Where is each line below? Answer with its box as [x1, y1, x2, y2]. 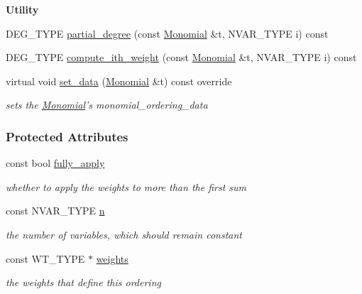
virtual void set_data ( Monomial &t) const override [6, 73, 232, 88]
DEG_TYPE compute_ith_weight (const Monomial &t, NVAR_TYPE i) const [6, 50, 357, 65]
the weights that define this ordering [6, 275, 161, 290]
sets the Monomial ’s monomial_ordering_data [6, 97, 208, 112]
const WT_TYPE [6, 251, 85, 266]
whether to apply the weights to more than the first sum [6, 179, 247, 194]
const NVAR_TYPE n [6, 203, 105, 218]
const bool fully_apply [6, 156, 105, 170]
